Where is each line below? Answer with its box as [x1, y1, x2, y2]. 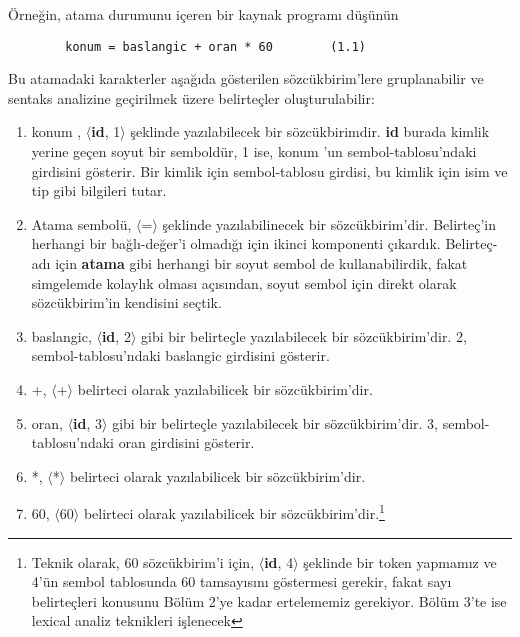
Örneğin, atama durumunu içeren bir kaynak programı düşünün [8, 4, 399, 24]
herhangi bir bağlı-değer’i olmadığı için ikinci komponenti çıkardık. [31, 233, 441, 254]
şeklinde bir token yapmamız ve [303, 551, 497, 572]
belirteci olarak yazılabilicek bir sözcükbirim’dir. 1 [83, 500, 385, 523]
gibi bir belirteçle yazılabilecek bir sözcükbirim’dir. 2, [141, 325, 467, 346]
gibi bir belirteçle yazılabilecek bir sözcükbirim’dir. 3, [112, 412, 438, 433]
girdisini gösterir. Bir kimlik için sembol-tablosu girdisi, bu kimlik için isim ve [31, 160, 508, 181]
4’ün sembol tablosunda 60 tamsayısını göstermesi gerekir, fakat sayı [31, 571, 452, 592]
